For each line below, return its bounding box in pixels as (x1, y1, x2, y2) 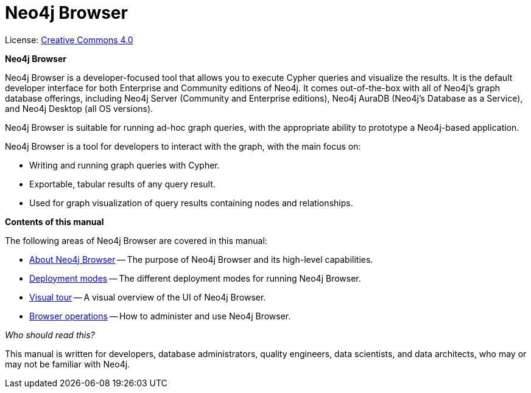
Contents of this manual (5, 216, 104, 227)
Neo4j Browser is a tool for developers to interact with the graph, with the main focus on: (5, 141, 361, 151)
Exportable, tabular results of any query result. (29, 178, 216, 189)
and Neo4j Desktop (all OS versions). (5, 103, 153, 114)
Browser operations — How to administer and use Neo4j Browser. (29, 310, 291, 321)
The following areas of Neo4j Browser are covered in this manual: (5, 235, 267, 246)
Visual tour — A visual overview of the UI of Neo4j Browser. (29, 291, 266, 302)
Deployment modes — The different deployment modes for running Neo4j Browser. (29, 273, 361, 283)
